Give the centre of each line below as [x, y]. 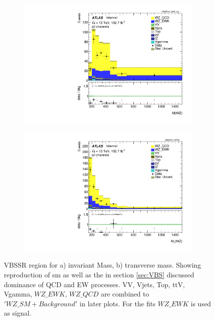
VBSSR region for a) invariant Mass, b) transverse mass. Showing [103, 265]
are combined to [125, 294]
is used [201, 303]
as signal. [18, 313]
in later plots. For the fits [118, 303]
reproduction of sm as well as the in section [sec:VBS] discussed [99, 274]
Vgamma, [18, 294]
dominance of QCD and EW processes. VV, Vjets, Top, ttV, [95, 284]
